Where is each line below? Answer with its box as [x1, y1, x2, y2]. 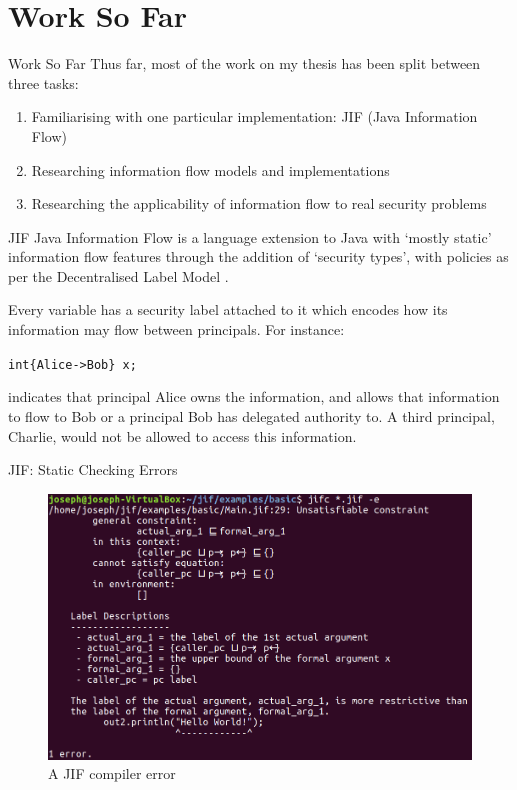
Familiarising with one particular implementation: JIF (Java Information [31, 106, 478, 127]
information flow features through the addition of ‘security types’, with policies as [8, 246, 509, 267]
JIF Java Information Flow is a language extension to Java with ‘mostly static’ [8, 226, 492, 247]
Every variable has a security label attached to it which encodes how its [8, 299, 448, 320]
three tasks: [8, 72, 79, 93]
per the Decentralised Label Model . [8, 265, 229, 286]
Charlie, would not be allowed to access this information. [8, 425, 357, 446]
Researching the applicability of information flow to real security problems [31, 193, 487, 214]
